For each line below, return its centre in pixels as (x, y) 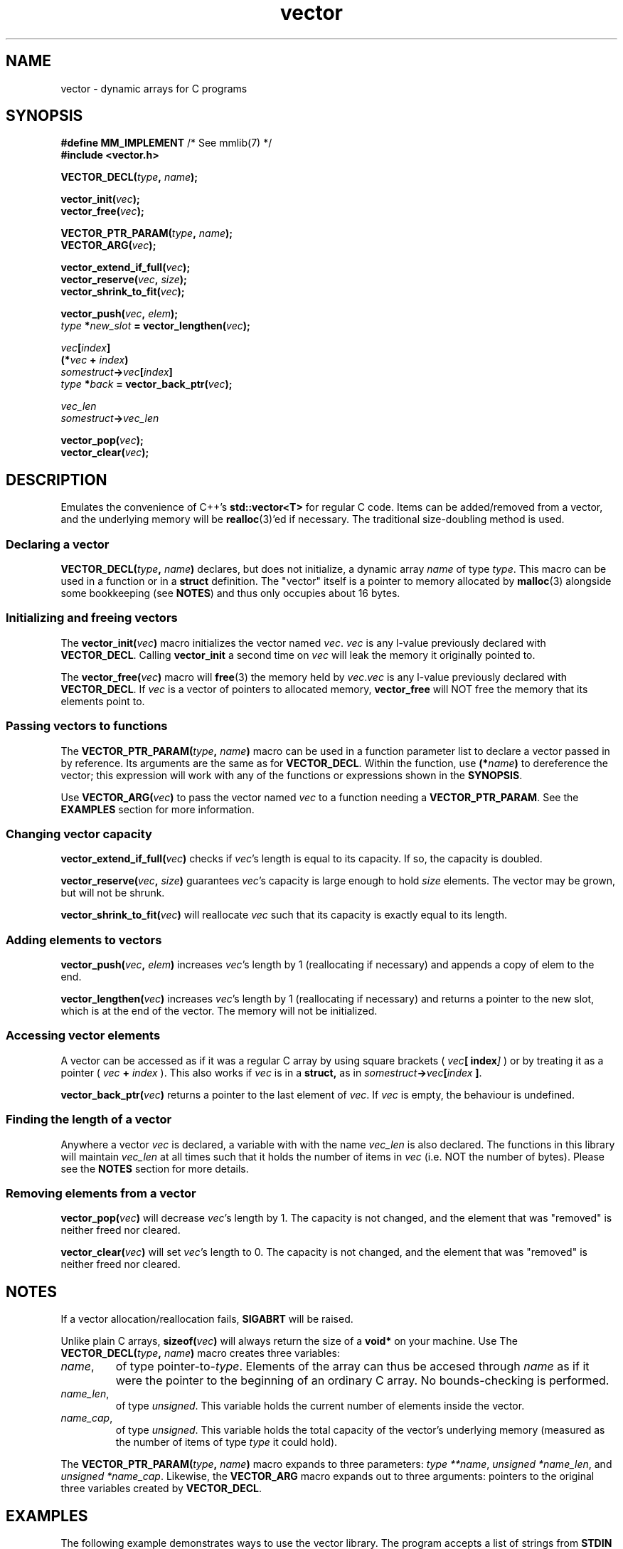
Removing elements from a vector (101, 1193)
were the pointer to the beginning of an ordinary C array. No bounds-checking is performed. (362, 1381)
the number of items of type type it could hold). (227, 1442)
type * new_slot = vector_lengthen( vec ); (155, 326)
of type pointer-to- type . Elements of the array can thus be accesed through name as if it (352, 1366)
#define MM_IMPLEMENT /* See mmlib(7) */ (166, 143)
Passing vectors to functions (87, 726)
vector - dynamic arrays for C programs (154, 88)
